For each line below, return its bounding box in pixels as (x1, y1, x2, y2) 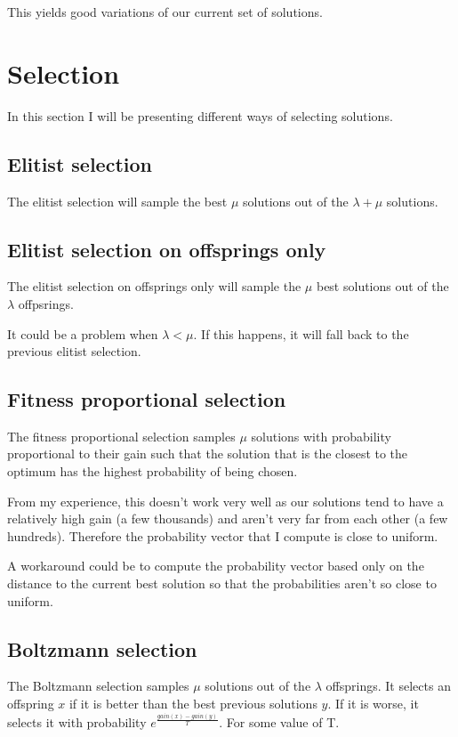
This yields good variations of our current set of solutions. (7, 3, 323, 20)
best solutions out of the (316, 277, 449, 296)
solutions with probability (251, 426, 391, 445)
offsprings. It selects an (325, 676, 451, 695)
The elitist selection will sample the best (7, 191, 228, 210)
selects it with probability (7, 712, 147, 731)
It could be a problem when (7, 324, 158, 343)
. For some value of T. (219, 712, 340, 731)
